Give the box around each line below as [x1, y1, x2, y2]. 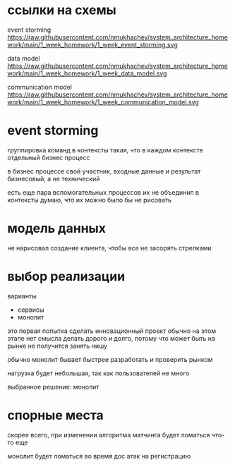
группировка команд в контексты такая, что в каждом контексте [7, 145, 203, 154]
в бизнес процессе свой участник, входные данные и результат [7, 166, 201, 175]
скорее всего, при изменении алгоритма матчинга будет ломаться [7, 430, 210, 439]
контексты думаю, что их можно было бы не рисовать [7, 195, 171, 204]
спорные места [7, 407, 104, 423]
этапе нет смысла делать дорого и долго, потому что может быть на [7, 334, 215, 342]
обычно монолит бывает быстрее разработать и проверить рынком [7, 355, 213, 363]
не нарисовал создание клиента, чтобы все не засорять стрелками [7, 243, 212, 252]
